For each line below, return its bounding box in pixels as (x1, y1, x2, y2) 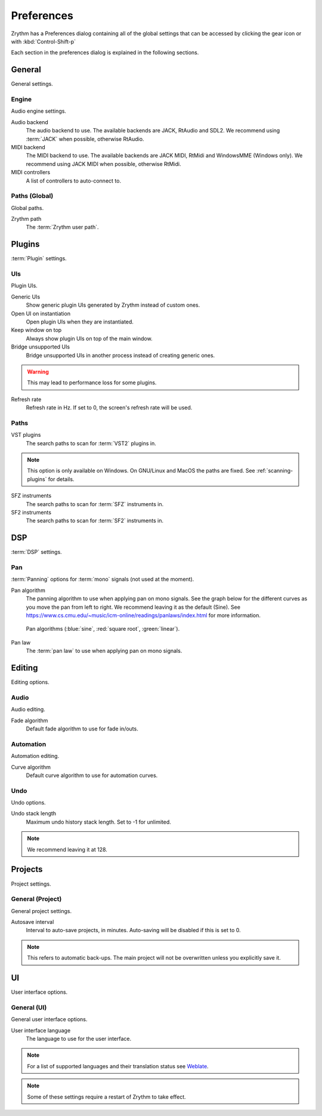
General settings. (11, 81, 53, 88)
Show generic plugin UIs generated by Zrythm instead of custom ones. (26, 301, 200, 309)
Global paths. (11, 204, 44, 211)
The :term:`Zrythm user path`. (26, 224, 99, 231)
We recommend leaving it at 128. (27, 846, 107, 853)
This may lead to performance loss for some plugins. (27, 379, 157, 386)
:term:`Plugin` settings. (11, 255, 67, 262)
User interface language (11, 1026, 71, 1034)
